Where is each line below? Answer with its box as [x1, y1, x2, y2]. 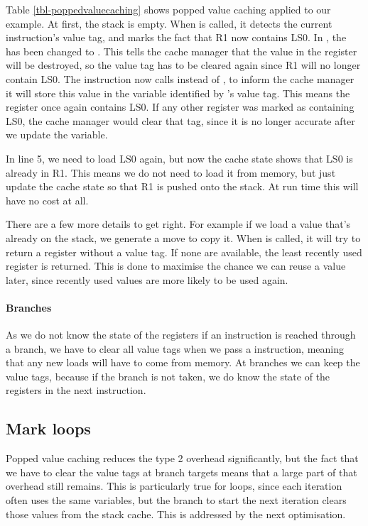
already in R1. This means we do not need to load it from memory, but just [6, 165, 336, 180]
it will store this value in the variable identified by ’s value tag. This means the [6, 85, 350, 100]
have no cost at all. [6, 192, 89, 207]
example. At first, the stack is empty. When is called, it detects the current [6, 16, 332, 31]
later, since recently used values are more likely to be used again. [6, 272, 288, 287]
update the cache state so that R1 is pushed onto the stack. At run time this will [6, 179, 359, 194]
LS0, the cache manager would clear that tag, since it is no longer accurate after [6, 113, 355, 128]
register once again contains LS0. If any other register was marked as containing [6, 99, 355, 114]
